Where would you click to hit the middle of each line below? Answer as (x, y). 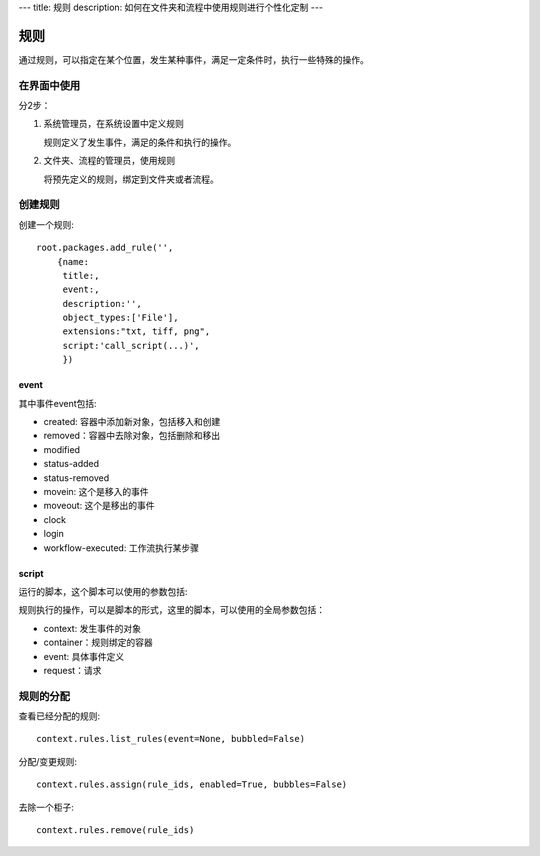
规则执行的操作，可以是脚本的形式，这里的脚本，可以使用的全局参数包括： (171, 610)
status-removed (76, 477)
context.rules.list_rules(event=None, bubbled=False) (170, 739)
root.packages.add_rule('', (105, 248)
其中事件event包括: (57, 403)
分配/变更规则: (48, 761)
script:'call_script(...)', (131, 345)
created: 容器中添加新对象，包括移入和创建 (132, 422)
